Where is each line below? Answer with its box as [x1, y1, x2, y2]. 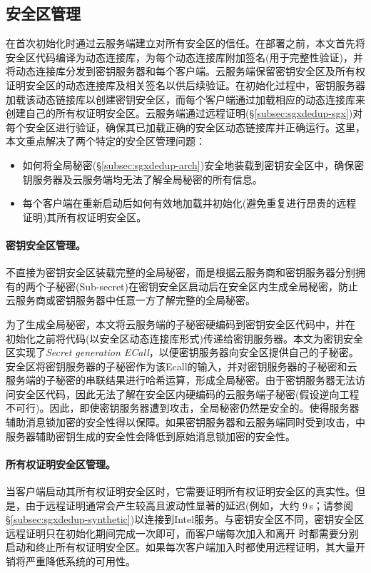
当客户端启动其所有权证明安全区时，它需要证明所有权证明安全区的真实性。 [6, 484, 355, 499]
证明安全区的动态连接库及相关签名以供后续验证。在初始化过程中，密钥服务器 [6, 77, 365, 92]
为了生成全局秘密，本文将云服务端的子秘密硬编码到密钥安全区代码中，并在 [6, 316, 355, 331]
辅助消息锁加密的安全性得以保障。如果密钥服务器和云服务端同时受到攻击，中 [6, 415, 365, 430]
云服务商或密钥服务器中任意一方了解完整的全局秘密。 [6, 293, 255, 308]
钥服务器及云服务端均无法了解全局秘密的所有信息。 [22, 171, 263, 186]
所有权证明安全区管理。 [6, 456, 116, 471]
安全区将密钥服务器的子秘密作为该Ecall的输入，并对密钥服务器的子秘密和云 [6, 358, 357, 373]
